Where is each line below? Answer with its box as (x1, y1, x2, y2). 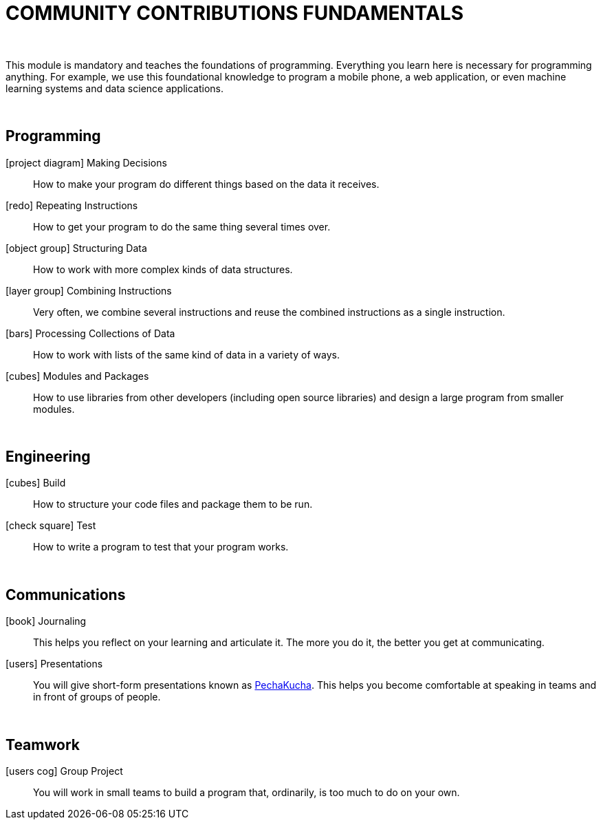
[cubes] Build (6, 477, 66, 489)
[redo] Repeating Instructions (6, 199, 138, 211)
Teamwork (6, 736, 80, 753)
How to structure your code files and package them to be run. (33, 498, 313, 511)
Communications (6, 586, 126, 603)
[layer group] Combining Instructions (6, 284, 172, 297)
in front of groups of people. (33, 691, 161, 703)
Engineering (6, 448, 91, 466)
